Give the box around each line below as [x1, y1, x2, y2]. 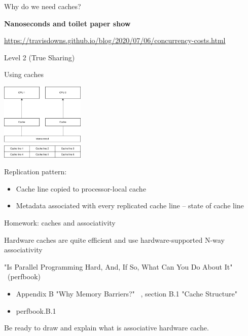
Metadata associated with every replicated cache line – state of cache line [16, 200, 244, 211]
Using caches [4, 69, 44, 80]
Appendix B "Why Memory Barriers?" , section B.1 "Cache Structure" [16, 288, 237, 299]
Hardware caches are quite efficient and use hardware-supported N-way [4, 234, 225, 245]
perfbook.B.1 [16, 305, 56, 316]
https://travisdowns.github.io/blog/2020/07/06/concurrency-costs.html [4, 35, 226, 46]
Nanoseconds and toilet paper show [4, 18, 131, 28]
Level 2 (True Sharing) [4, 52, 75, 62]
